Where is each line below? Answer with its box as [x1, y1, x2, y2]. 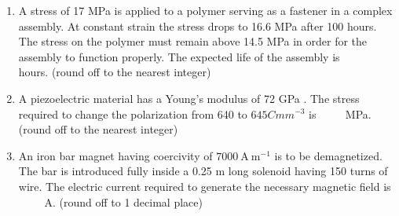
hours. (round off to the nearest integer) [18, 64, 211, 80]
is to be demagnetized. [274, 147, 383, 163]
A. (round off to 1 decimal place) [44, 193, 203, 210]
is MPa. [309, 105, 372, 122]
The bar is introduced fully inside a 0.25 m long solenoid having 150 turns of [18, 163, 388, 179]
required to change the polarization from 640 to [18, 105, 247, 122]
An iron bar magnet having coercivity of [18, 147, 213, 163]
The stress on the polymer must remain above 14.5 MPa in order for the [18, 33, 368, 49]
